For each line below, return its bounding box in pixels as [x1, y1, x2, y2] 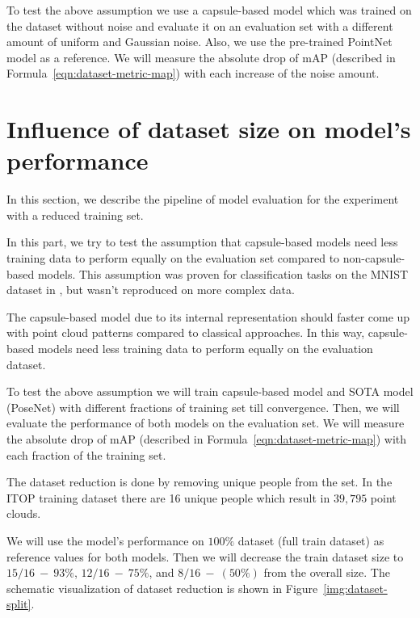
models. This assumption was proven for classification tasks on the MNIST [37, 265, 409, 282]
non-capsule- [342, 250, 405, 267]
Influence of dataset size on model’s [6, 112, 411, 145]
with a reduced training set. [6, 206, 144, 223]
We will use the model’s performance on [6, 532, 204, 549]
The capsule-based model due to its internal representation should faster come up [6, 308, 410, 325]
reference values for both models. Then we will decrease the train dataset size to [6, 548, 404, 565]
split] [6, 595, 31, 612]
